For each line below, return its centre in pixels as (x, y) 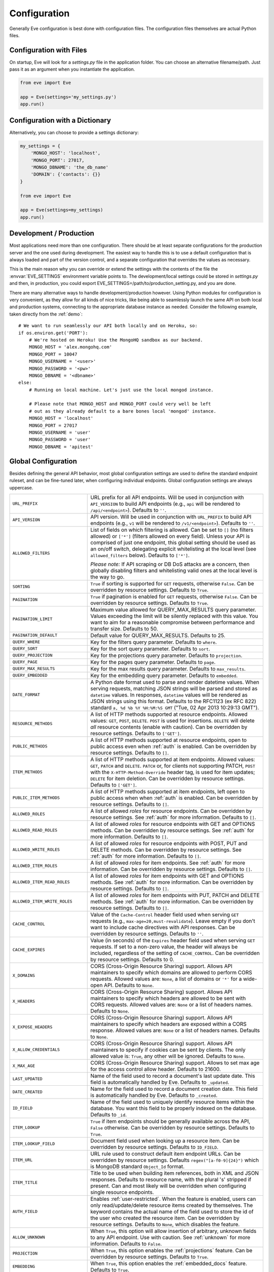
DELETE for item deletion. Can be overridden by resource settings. (168, 778)
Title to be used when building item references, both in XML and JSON (175, 1173)
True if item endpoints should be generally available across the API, (170, 1121)
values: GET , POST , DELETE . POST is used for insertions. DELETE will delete (173, 720)
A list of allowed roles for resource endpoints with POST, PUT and (169, 843)
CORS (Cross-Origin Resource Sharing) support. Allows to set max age (175, 1062)
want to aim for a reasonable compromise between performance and (173, 622)
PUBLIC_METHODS (30, 746)
